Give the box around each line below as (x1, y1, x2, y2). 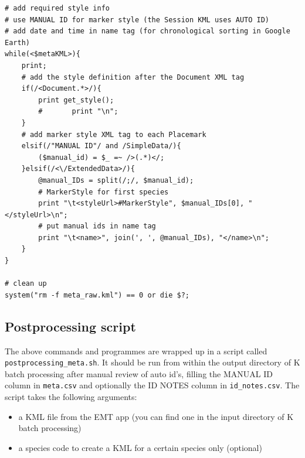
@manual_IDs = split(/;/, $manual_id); (38, 176, 194, 184)
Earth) (5, 38, 30, 47)
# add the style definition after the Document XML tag (21, 73, 245, 81)
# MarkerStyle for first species (38, 187, 169, 196)
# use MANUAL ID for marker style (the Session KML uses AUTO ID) (5, 15, 270, 24)
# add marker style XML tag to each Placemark (21, 130, 206, 139)
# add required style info (5, 4, 110, 12)
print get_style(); (38, 95, 114, 104)
